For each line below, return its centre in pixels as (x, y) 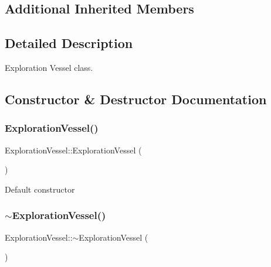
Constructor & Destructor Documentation (136, 99)
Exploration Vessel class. (49, 67)
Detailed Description (69, 43)
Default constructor (40, 189)
